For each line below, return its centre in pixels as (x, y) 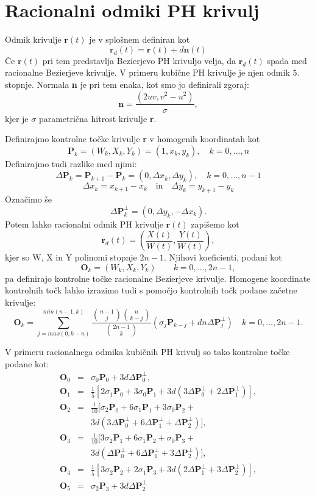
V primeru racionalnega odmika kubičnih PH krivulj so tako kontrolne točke (147, 351)
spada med (287, 60)
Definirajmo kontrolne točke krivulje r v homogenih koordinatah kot (133, 139)
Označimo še (29, 199)
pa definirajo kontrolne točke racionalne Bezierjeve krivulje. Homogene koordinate (158, 278)
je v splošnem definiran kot (140, 39)
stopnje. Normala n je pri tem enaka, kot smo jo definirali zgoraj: (127, 84)
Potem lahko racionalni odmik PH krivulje (84, 224)
